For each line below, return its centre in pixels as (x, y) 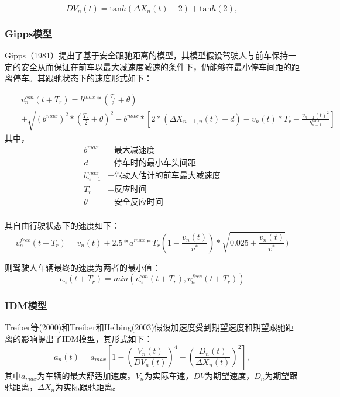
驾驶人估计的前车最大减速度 (167, 176)
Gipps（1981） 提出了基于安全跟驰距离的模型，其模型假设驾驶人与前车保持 (146, 55)
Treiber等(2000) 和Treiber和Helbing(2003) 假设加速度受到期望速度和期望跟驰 (145, 327)
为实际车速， (169, 375)
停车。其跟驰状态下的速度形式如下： (82, 78)
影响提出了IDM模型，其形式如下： (87, 338)
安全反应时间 (138, 203)
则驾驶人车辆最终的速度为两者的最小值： (83, 267)
